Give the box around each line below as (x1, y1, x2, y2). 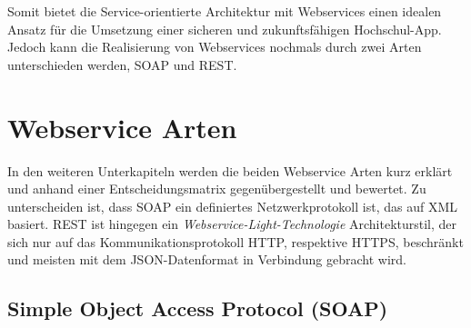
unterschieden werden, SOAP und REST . (7, 55, 237, 74)
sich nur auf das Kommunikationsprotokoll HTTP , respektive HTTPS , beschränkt (7, 232, 464, 251)
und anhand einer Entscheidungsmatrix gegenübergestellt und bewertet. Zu (7, 179, 426, 198)
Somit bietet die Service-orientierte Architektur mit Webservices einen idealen (7, 2, 442, 20)
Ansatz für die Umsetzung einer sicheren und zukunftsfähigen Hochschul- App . (7, 19, 442, 38)
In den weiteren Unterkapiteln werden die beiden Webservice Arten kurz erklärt (7, 161, 453, 180)
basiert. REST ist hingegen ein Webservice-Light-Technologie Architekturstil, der (7, 214, 457, 234)
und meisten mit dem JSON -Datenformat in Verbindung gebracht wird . (7, 250, 406, 269)
